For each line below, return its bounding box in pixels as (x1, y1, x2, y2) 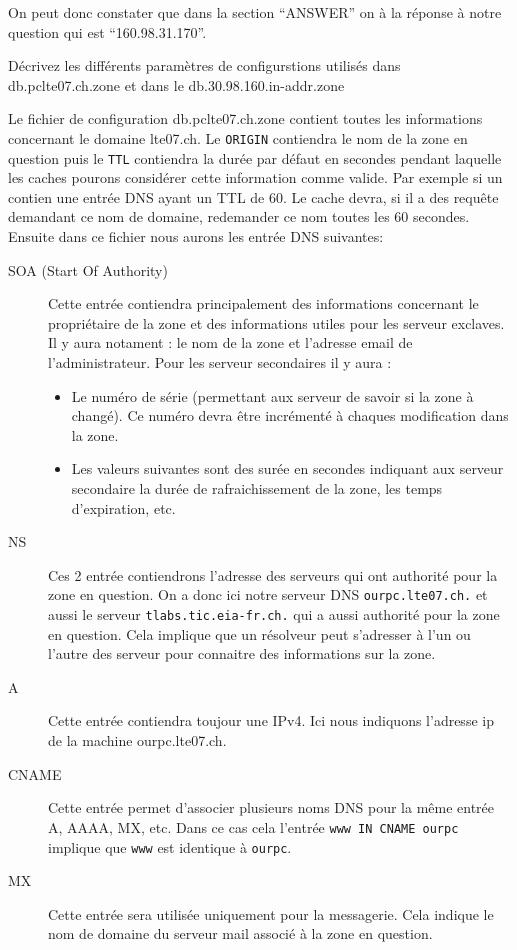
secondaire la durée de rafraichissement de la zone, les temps (71, 478, 443, 498)
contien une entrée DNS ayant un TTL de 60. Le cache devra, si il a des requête (8, 186, 499, 207)
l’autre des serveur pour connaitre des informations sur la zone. (48, 643, 436, 664)
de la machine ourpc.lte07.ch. (48, 730, 227, 751)
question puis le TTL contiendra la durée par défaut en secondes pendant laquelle (8, 147, 502, 168)
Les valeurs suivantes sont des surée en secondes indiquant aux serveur (71, 458, 504, 479)
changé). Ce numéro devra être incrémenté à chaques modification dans (71, 405, 509, 426)
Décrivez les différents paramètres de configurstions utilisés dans (8, 55, 401, 76)
